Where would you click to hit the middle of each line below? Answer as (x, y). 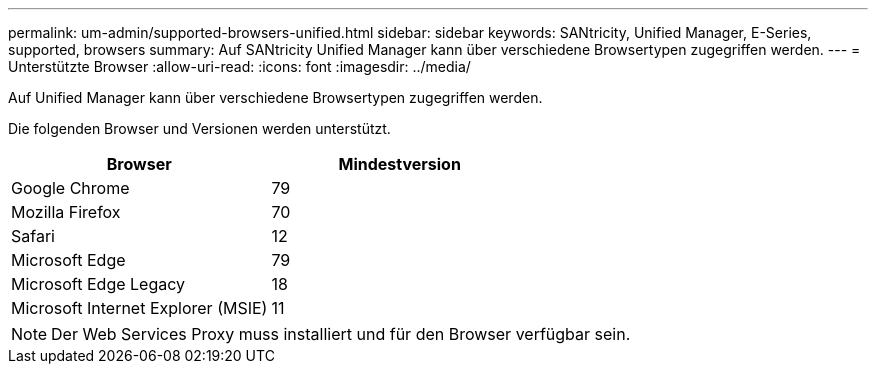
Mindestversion (399, 164)
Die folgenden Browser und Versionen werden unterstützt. (199, 128)
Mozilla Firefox (66, 212)
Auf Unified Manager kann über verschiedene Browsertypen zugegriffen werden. (275, 97)
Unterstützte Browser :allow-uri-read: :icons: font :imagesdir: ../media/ (239, 66)
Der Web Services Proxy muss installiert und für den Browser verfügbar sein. (341, 334)
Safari (33, 236)
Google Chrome (70, 188)
